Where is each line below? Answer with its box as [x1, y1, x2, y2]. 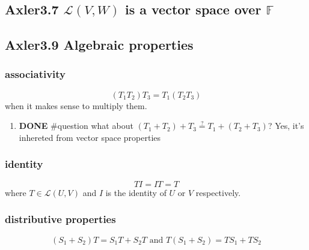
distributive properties [5, 212, 116, 227]
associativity [5, 67, 66, 82]
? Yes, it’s [268, 119, 304, 132]
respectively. [195, 186, 241, 198]
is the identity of [105, 186, 167, 198]
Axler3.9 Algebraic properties [5, 35, 194, 54]
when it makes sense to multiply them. [5, 99, 147, 112]
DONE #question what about [19, 119, 133, 132]
